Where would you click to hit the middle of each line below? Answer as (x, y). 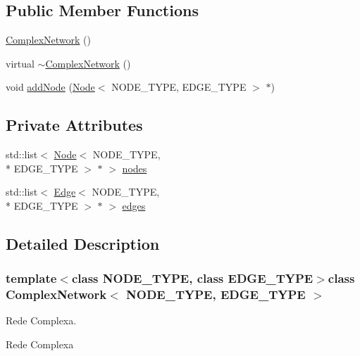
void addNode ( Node (50, 87)
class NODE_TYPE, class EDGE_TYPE (192, 278)
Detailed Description (83, 243)
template (31, 278)
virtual (20, 63)
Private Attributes (74, 125)
